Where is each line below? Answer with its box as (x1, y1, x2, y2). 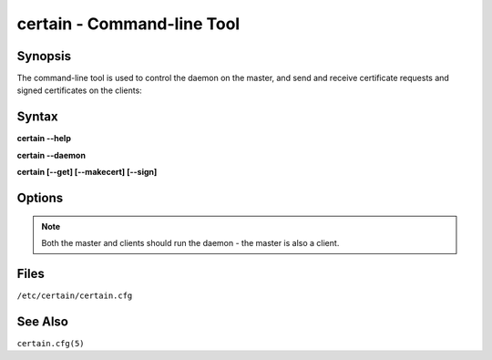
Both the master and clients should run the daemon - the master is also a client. (41, 237, 340, 248)
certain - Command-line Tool (16, 14, 241, 34)
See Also (16, 314, 68, 329)
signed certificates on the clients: (16, 85, 143, 96)
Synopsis (16, 48, 72, 64)
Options (16, 190, 64, 205)
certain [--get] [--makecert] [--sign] (16, 167, 158, 178)
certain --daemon (16, 149, 87, 160)
